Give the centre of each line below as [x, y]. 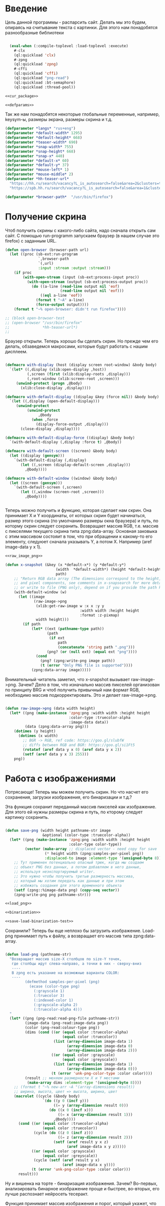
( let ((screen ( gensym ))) [36, 483]
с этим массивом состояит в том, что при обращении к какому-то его [79, 536]
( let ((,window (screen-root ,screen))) [62, 492]
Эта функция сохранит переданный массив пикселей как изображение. [81, 807]
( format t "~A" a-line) [60, 300]
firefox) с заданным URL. [31, 241]
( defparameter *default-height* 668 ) [44, 138]
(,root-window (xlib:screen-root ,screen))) [73, 379]
